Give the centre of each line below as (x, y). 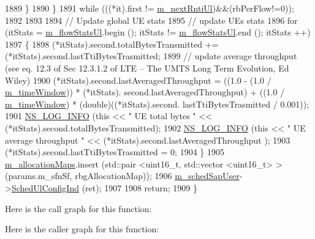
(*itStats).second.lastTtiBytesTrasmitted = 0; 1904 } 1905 (115, 152)
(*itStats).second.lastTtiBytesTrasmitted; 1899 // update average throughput (151, 56)
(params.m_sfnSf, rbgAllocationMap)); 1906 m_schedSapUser (122, 176)
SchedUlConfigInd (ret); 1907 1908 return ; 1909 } (104, 187)
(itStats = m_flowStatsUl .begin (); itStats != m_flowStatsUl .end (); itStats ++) (158, 32)
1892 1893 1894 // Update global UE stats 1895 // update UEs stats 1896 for (151, 20)
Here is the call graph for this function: (78, 208)
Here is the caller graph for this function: (82, 229)
